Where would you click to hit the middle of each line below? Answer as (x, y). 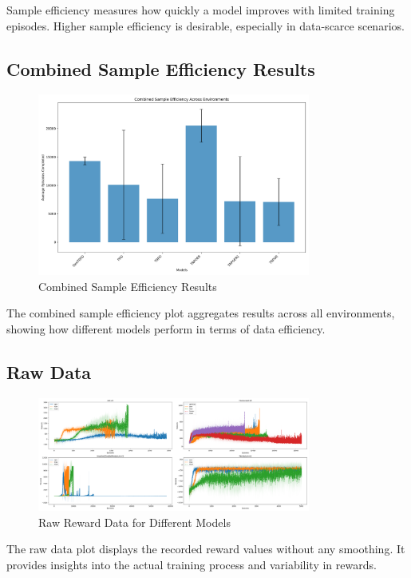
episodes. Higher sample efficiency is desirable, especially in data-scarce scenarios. (205, 25)
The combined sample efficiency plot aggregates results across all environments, (201, 313)
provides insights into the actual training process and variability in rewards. (192, 564)
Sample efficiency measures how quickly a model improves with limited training (201, 10)
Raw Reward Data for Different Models (134, 522)
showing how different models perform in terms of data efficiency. (166, 329)
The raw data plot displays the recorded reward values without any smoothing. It (206, 549)
